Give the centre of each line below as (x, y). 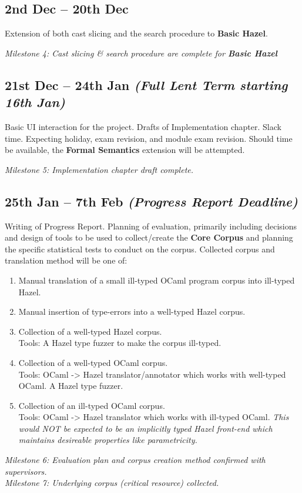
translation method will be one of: (66, 260)
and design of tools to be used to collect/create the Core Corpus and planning (149, 237)
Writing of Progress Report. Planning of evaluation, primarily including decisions (151, 226)
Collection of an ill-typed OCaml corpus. (92, 405)
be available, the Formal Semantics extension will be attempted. (125, 150)
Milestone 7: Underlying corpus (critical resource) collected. (112, 483)
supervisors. (26, 471)
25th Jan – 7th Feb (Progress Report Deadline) (151, 201)
